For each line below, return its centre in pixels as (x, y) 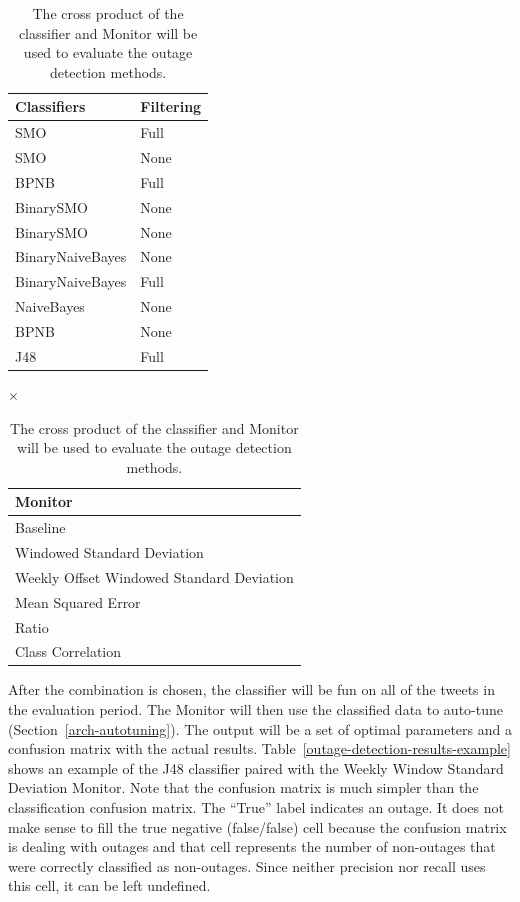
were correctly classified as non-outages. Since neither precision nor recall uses (247, 865)
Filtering (171, 106)
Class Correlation (68, 651)
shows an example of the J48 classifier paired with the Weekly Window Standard (256, 767)
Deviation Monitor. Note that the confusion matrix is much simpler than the (243, 787)
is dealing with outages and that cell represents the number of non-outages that (252, 846)
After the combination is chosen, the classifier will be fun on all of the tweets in (251, 689)
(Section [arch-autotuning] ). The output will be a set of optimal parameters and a (260, 728)
